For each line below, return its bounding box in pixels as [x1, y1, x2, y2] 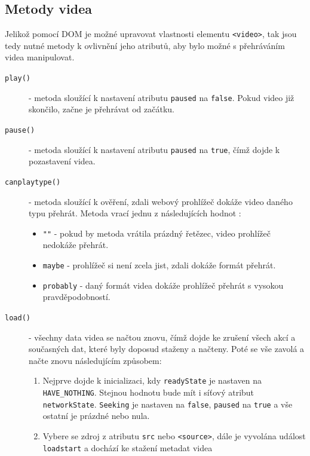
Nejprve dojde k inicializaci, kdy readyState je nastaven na [42, 374, 262, 387]
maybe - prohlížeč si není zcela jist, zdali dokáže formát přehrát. [42, 258, 276, 271]
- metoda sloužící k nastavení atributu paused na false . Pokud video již [29, 91, 294, 103]
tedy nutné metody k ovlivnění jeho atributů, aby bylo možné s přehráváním [5, 39, 285, 51]
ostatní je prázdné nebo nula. [42, 409, 150, 422]
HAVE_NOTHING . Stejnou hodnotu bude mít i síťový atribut [42, 385, 254, 398]
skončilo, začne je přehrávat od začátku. [29, 103, 174, 115]
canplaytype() [5, 177, 61, 186]
